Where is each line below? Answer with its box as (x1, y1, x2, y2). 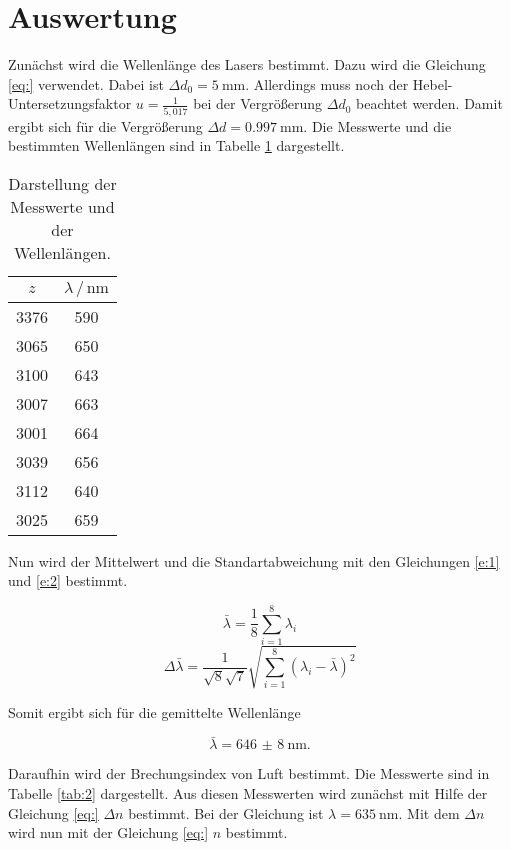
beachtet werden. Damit (356, 93, 503, 114)
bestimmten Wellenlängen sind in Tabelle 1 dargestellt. (8, 135, 345, 156)
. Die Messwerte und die (303, 115, 452, 136)
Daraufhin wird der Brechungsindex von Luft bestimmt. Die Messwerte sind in (8, 763, 490, 784)
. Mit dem (398, 802, 460, 823)
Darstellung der (8, 171, 117, 195)
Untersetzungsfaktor (8, 93, 132, 114)
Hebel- (412, 73, 453, 94)
